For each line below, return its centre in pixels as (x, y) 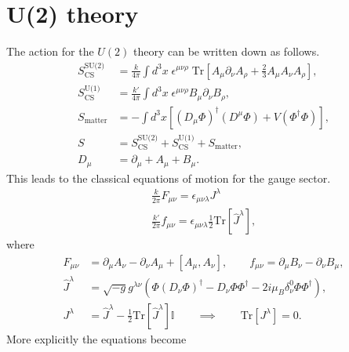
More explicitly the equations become (96, 338)
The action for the (50, 51)
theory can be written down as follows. (227, 51)
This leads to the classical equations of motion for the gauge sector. (169, 178)
